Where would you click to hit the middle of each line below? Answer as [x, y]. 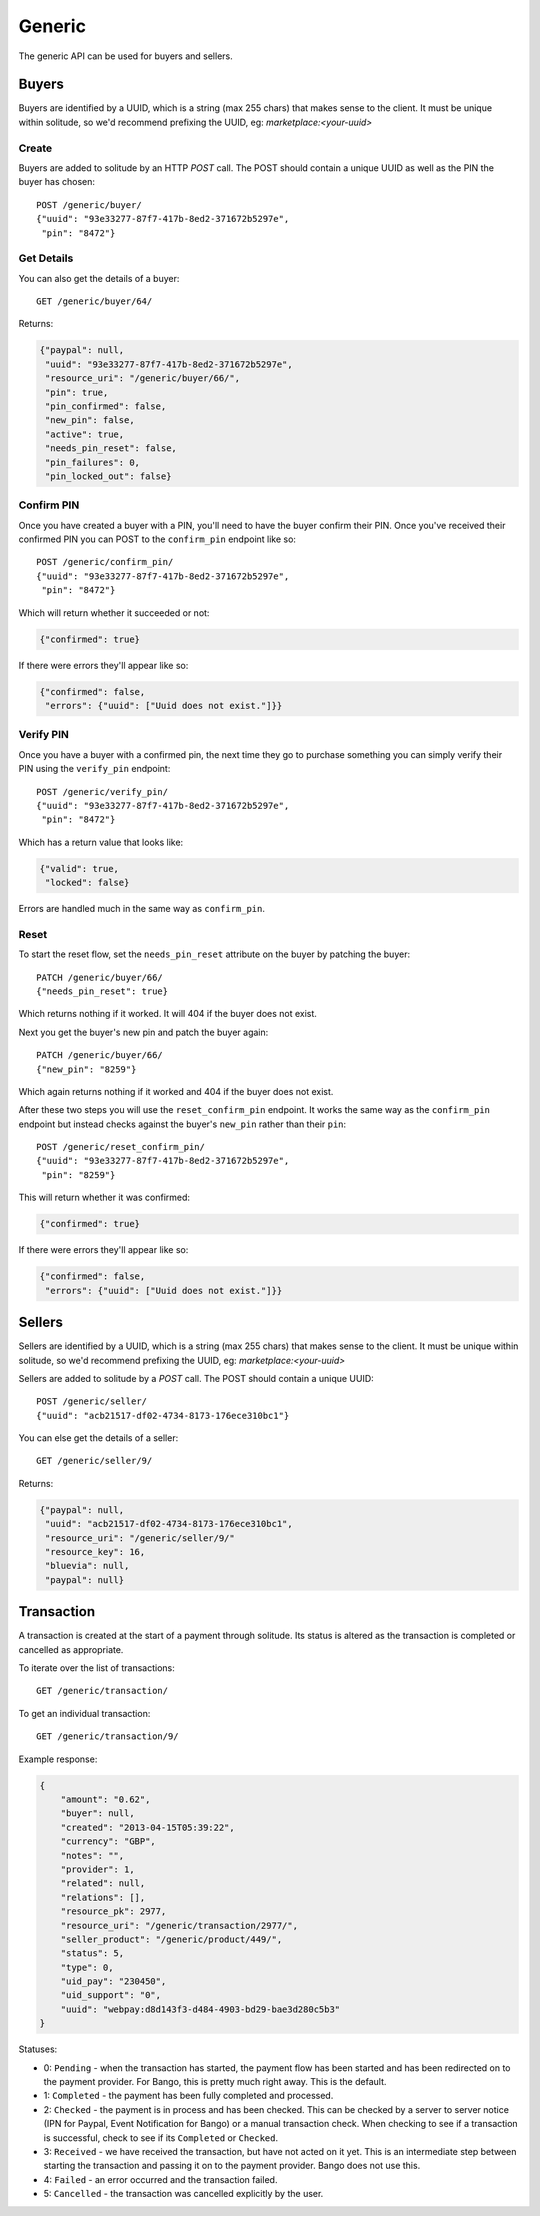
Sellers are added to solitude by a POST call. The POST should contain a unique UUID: [196, 1378]
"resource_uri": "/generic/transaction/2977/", [179, 1925]
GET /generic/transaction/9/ [107, 1736]
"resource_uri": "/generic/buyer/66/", [142, 378]
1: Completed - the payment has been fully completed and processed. [188, 2096]
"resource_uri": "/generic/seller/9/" [140, 1538]
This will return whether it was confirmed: [104, 1197]
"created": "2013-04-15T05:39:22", [147, 1827]
